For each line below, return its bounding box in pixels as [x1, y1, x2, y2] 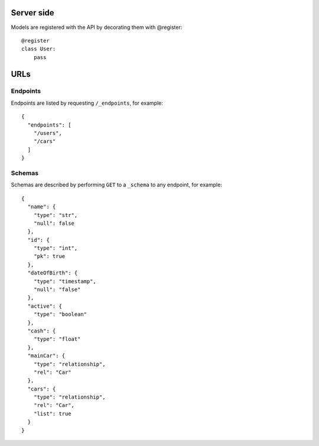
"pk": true [33, 253, 66, 260]
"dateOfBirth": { [27, 270, 78, 276]
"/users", [33, 130, 62, 137]
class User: [21, 46, 56, 53]
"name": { [27, 203, 56, 210]
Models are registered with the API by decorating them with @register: [11, 24, 183, 31]
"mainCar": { [27, 353, 66, 359]
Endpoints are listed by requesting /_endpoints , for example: [11, 99, 164, 106]
